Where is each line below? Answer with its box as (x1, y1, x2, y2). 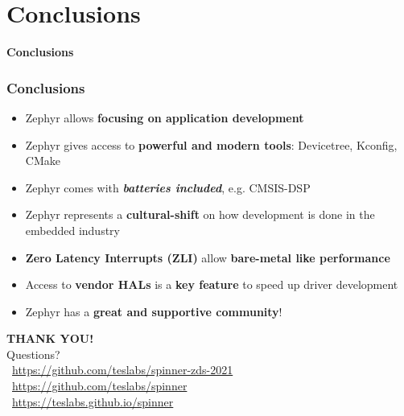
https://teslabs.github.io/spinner (12, 393, 174, 410)
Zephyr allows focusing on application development (25, 109, 304, 126)
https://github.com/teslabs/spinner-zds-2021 (12, 361, 233, 378)
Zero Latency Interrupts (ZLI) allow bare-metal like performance (25, 249, 390, 266)
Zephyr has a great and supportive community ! (25, 303, 282, 319)
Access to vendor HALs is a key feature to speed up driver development (25, 276, 398, 293)
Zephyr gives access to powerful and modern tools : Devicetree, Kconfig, (25, 136, 398, 153)
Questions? (6, 345, 60, 362)
